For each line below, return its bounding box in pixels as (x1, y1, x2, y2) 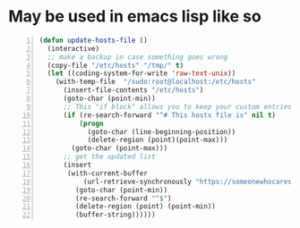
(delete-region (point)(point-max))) (87, 136, 228, 145)
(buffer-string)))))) (74, 210, 156, 220)
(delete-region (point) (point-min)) (74, 202, 216, 211)
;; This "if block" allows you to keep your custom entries (63, 102, 293, 111)
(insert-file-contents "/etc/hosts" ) (63, 86, 204, 95)
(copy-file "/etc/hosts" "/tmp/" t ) (47, 61, 184, 70)
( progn (79, 119, 104, 128)
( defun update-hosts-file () (39, 36, 149, 45)
